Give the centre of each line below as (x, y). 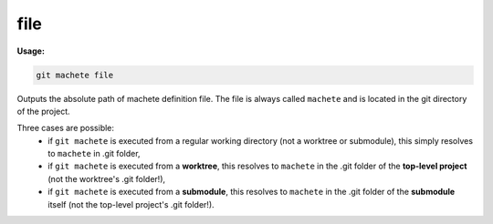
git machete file (75, 75)
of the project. (43, 111)
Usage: (31, 51)
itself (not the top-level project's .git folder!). (131, 204)
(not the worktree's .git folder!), (107, 178)
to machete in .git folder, (94, 154)
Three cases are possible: (65, 128)
